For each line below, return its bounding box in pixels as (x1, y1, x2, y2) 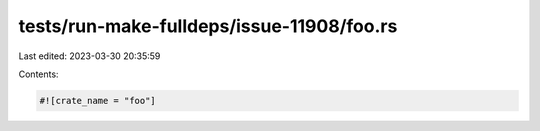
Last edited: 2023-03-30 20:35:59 (18, 50, 161, 62)
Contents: (18, 68, 59, 80)
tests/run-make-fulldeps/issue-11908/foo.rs (18, 15, 398, 37)
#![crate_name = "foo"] (39, 95, 157, 106)
